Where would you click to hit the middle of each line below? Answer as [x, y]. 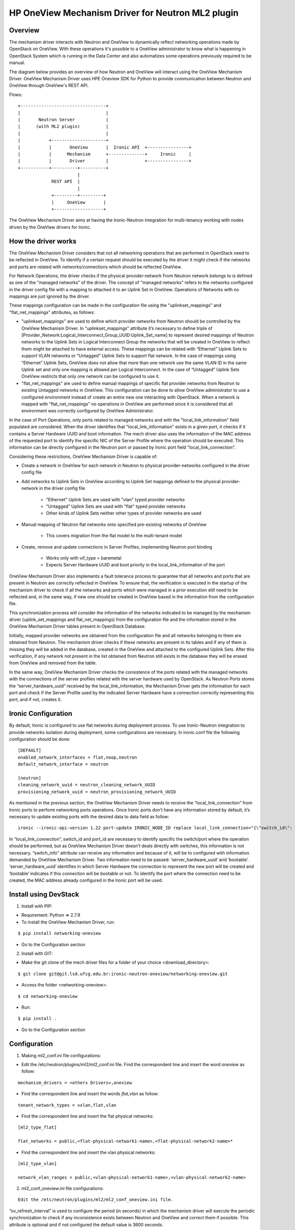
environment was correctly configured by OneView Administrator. [88, 411]
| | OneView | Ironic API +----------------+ [105, 147]
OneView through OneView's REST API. [49, 86]
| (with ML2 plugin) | [63, 126]
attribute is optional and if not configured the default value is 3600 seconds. [86, 1225]
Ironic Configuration [41, 714]
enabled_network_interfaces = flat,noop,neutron [77, 757]
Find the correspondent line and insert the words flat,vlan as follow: [90, 1094]
